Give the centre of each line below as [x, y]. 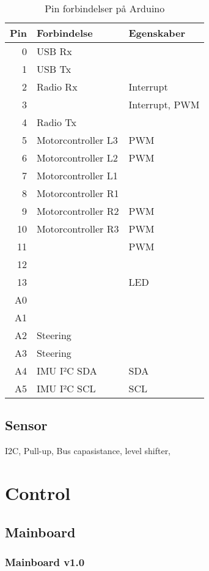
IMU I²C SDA [67, 371]
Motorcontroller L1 [77, 175]
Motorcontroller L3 [77, 140]
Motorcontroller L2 [77, 158]
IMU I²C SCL [66, 388]
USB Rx [54, 51]
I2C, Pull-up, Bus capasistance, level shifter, [88, 451]
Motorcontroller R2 [78, 211]
